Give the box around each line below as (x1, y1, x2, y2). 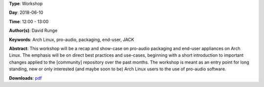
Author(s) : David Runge (9, 27, 58, 34)
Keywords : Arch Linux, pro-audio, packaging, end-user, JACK (9, 37, 134, 43)
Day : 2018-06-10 (9, 10, 44, 16)
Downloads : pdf (9, 75, 42, 81)
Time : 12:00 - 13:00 (9, 19, 49, 24)
